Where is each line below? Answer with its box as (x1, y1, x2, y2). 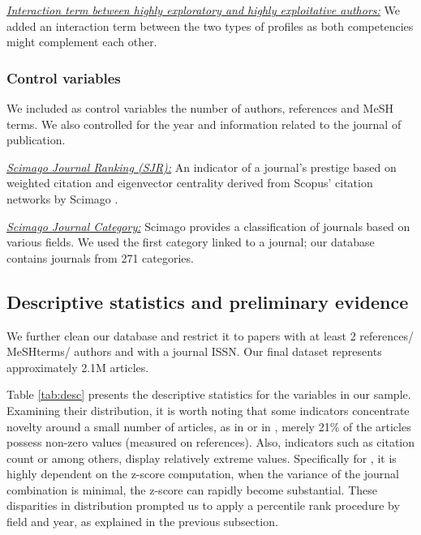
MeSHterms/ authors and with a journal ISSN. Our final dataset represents (6, 343, 382, 360)
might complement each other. (6, 33, 157, 50)
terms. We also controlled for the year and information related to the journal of (6, 115, 402, 132)
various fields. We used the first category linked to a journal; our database (6, 233, 375, 250)
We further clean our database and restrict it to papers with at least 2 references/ (6, 327, 414, 344)
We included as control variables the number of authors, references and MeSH (6, 100, 393, 116)
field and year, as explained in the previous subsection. (6, 513, 278, 530)
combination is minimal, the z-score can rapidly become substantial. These (6, 481, 377, 498)
